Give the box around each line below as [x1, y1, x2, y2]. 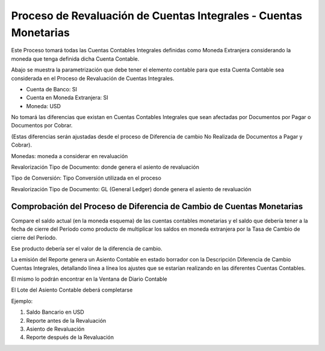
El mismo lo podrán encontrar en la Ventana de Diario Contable [11, 275, 168, 282]
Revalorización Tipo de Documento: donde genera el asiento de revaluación [11, 163, 200, 171]
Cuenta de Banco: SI [26, 85, 78, 93]
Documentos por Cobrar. [11, 122, 73, 129]
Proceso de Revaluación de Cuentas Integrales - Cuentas [11, 9, 303, 22]
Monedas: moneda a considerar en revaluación [11, 152, 128, 159]
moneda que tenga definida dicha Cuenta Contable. [11, 55, 140, 63]
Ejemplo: [11, 298, 33, 305]
